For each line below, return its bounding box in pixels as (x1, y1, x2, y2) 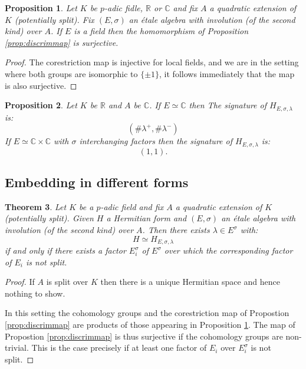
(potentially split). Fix (14, 13, 94, 25)
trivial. (5, 341, 29, 354)
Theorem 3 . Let (5, 200, 67, 212)
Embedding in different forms (5, 173, 189, 191)
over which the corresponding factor (164, 244, 293, 257)
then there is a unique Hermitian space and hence (100, 275, 280, 288)
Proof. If (5, 275, 35, 288)
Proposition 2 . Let (5, 99, 77, 111)
